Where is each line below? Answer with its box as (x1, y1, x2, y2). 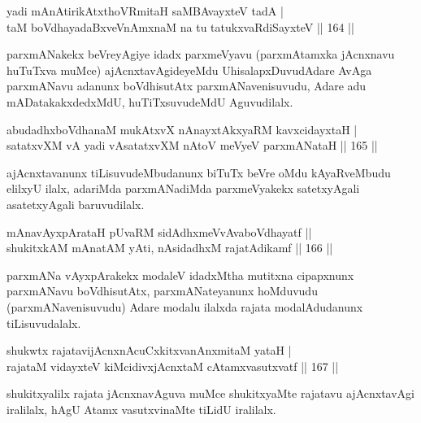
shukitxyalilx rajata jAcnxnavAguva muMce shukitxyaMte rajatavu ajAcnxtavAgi (7, 385, 414, 402)
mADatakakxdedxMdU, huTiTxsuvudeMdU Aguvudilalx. (7, 93, 293, 110)
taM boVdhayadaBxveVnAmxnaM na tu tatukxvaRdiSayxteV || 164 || (7, 18, 354, 35)
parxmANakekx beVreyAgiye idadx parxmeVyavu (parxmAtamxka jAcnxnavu (7, 46, 395, 63)
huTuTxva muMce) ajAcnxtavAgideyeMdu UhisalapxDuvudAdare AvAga (7, 61, 372, 78)
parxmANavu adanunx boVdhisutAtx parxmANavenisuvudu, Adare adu (7, 77, 367, 94)
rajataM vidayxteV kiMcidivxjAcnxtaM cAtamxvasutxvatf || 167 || (7, 357, 339, 374)
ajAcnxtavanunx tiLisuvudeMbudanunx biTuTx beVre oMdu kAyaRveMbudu (7, 164, 391, 181)
